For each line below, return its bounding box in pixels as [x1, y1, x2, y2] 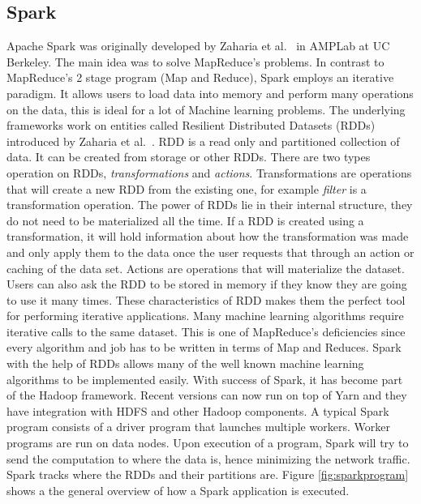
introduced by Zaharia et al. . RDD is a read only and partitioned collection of [6, 132, 400, 149]
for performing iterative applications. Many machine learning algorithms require [6, 307, 404, 324]
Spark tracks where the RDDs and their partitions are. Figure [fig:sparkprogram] [6, 466, 409, 483]
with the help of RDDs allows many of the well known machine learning [6, 355, 364, 372]
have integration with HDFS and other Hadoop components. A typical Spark [6, 402, 389, 419]
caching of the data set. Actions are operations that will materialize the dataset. [6, 259, 405, 276]
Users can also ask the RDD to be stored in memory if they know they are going [6, 275, 407, 293]
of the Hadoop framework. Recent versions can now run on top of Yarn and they [6, 387, 407, 404]
